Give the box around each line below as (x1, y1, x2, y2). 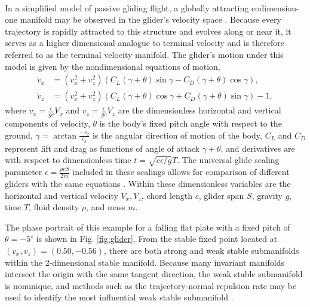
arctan (53, 131, 77, 140)
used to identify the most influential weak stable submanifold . (5, 291, 234, 303)
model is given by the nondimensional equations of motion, (5, 60, 220, 72)
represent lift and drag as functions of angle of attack (5, 142, 199, 154)
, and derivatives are (220, 142, 295, 154)
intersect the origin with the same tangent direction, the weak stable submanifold (5, 268, 303, 280)
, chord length (141, 189, 193, 201)
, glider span (198, 189, 244, 201)
